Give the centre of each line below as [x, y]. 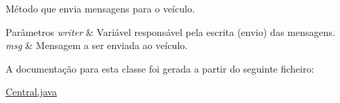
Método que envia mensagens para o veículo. [100, 8]
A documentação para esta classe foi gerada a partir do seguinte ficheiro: [160, 68]
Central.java [31, 92]
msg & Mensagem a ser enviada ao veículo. [97, 45]
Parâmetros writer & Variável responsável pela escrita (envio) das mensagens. [170, 31]
